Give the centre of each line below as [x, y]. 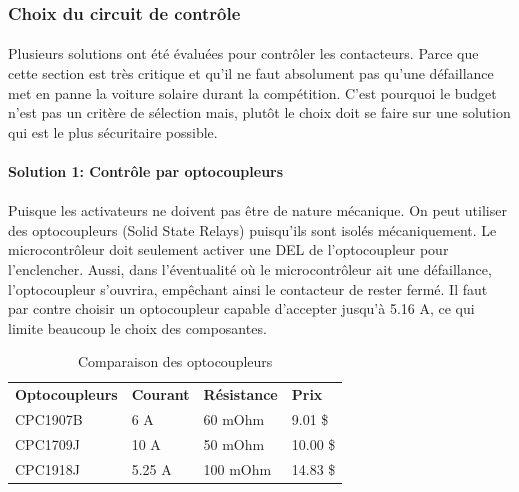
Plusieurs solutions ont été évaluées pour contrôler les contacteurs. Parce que [243, 53]
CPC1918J [47, 468]
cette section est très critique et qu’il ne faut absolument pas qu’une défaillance [251, 73]
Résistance [240, 394]
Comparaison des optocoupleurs [175, 361]
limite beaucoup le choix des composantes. [137, 327]
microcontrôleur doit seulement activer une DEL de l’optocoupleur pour [228, 249]
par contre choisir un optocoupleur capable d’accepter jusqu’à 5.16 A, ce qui [241, 308]
